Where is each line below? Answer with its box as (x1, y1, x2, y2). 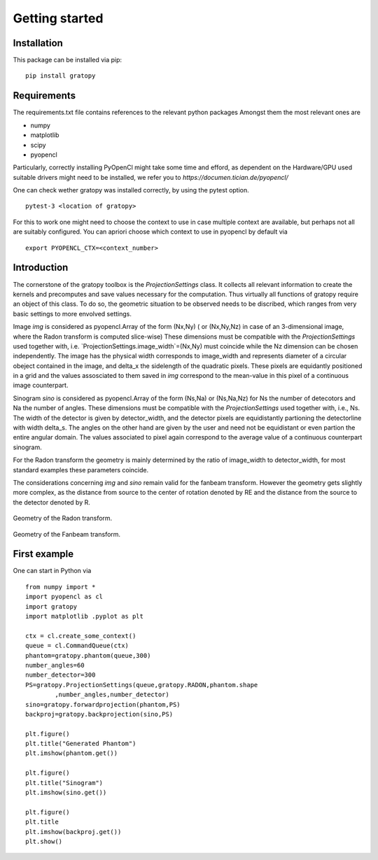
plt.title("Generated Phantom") (25, 740, 136, 748)
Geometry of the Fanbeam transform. (13, 530, 121, 538)
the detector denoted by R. (13, 498, 91, 507)
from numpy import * (25, 583, 96, 591)
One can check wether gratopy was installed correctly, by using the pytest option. (13, 186, 250, 195)
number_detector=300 (25, 671, 96, 679)
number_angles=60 (25, 661, 85, 669)
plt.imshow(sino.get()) (25, 789, 107, 797)
